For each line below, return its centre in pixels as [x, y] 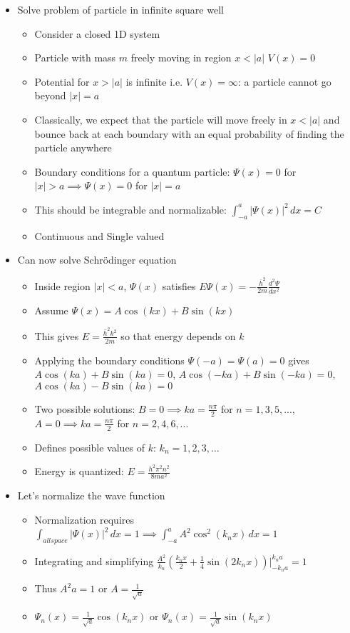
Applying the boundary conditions [109, 360]
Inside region [62, 285]
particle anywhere [73, 148]
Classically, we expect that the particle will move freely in [161, 119]
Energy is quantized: [79, 471]
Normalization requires [84, 520]
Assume [51, 310]
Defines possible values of [90, 447]
